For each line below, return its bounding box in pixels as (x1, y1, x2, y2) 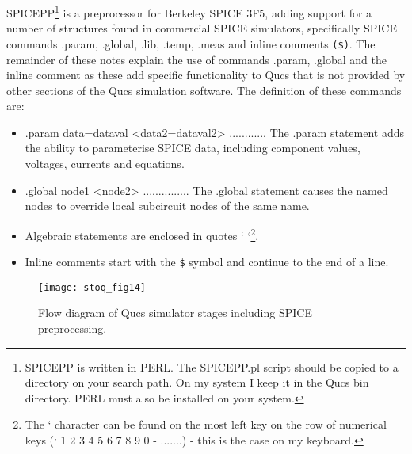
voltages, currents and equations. (25, 155, 185, 172)
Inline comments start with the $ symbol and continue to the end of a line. (25, 254, 389, 270)
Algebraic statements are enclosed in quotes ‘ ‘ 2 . (25, 224, 259, 243)
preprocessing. (38, 320, 107, 336)
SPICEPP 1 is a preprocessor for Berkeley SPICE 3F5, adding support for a (6, 2, 372, 21)
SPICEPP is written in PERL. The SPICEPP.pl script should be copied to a (25, 358, 399, 375)
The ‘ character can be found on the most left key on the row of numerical (25, 416, 387, 433)
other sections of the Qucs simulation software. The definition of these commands (6, 82, 402, 98)
